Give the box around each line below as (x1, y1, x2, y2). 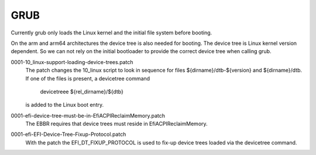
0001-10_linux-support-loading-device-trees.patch (11, 58, 133, 65)
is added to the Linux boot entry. (25, 101, 104, 108)
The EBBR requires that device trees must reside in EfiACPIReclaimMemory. (25, 120, 208, 128)
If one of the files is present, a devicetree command (25, 75, 150, 82)
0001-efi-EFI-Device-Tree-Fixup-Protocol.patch (11, 131, 126, 138)
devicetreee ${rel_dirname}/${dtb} (40, 88, 124, 95)
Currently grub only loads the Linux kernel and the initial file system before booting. (11, 29, 212, 36)
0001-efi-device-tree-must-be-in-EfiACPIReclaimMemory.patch (11, 112, 165, 119)
